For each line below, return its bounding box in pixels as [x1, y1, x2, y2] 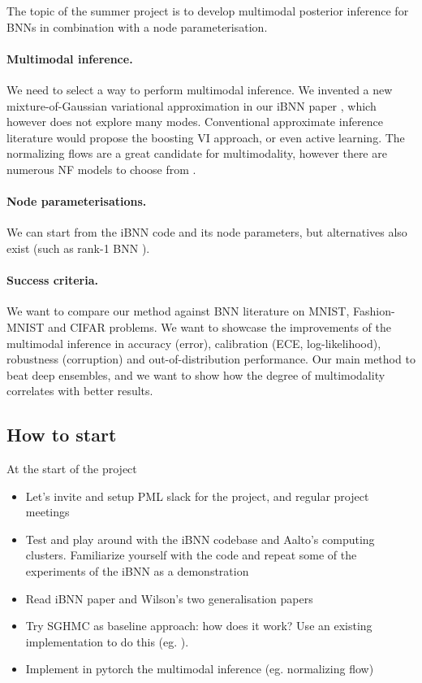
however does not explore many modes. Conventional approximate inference [6, 113, 383, 130]
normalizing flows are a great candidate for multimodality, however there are [6, 145, 387, 162]
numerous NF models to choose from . [6, 160, 196, 177]
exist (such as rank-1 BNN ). [6, 239, 150, 256]
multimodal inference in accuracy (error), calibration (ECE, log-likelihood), [6, 334, 381, 351]
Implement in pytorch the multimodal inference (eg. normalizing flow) [25, 660, 374, 677]
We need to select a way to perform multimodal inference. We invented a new [6, 80, 393, 98]
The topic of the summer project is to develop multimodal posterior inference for [6, 2, 409, 19]
